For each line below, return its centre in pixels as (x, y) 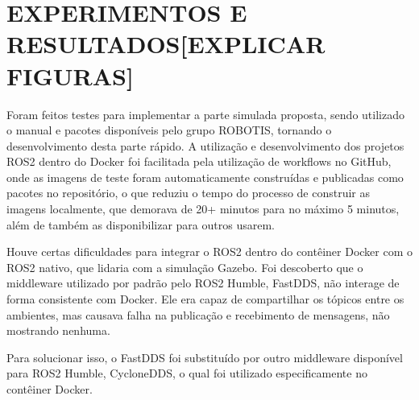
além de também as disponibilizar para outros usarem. (141, 224)
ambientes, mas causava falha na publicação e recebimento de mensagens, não (198, 314)
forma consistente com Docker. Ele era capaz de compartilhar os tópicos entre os (205, 299)
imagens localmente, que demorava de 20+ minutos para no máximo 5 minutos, (203, 209)
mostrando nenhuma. (58, 330)
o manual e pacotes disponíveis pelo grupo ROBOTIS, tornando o (169, 130)
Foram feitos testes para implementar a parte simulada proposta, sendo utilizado (205, 114)
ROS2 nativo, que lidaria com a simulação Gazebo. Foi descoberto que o (185, 267)
